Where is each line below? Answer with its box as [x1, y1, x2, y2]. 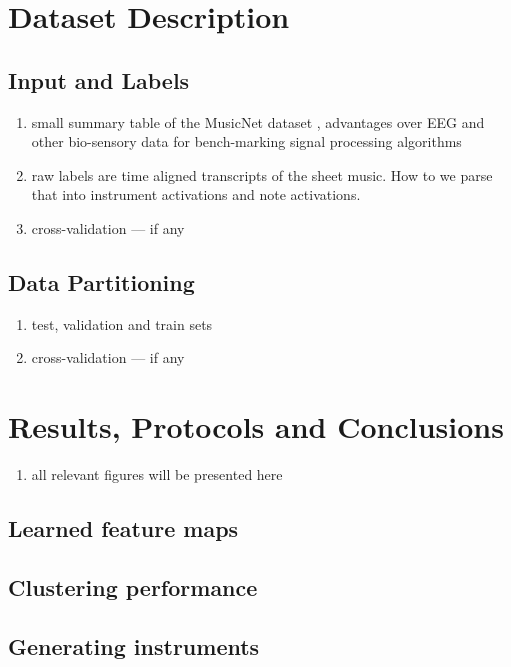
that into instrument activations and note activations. [31, 184, 361, 205]
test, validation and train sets [31, 313, 213, 334]
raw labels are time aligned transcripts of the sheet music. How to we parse [31, 164, 493, 185]
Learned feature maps [8, 513, 239, 544]
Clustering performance [8, 571, 258, 602]
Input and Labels [8, 64, 190, 95]
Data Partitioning [8, 266, 195, 297]
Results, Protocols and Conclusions [8, 406, 504, 447]
